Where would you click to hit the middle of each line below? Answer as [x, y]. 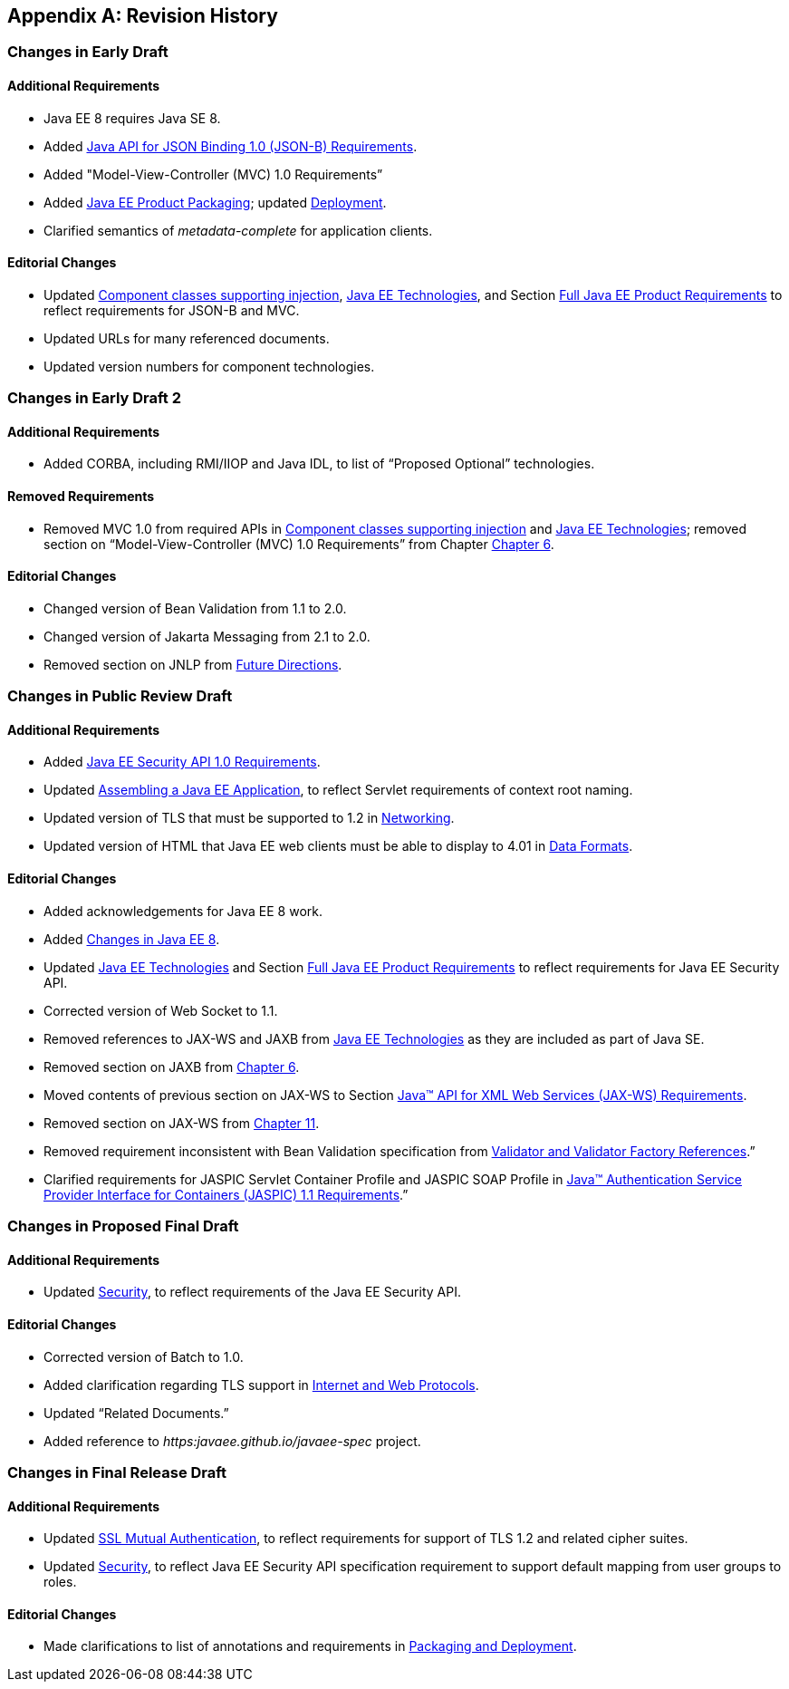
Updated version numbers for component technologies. [209, 366]
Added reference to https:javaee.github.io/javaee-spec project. [232, 1441]
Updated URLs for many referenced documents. [187, 338]
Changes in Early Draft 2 [95, 398]
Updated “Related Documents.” [136, 1413]
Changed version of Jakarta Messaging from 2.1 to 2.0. [207, 636]
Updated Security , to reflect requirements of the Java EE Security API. [252, 1292]
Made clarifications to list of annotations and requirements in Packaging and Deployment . [310, 1646]
